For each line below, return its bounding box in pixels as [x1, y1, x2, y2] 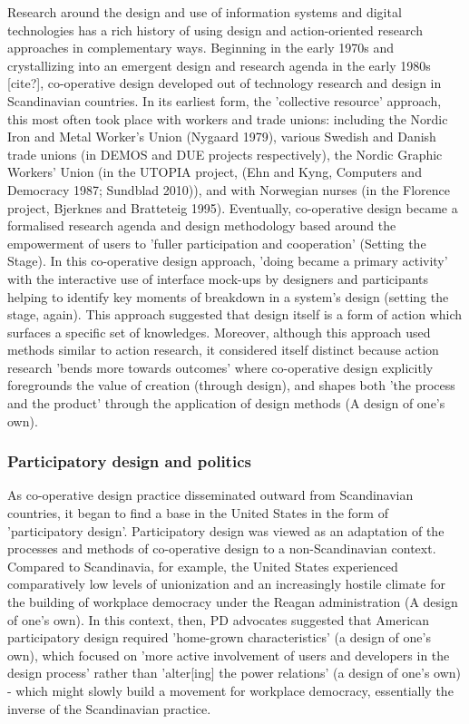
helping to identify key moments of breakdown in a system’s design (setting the [7, 287, 449, 306]
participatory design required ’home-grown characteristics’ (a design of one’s [7, 628, 431, 647]
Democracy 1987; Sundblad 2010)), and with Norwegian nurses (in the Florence [7, 180, 450, 199]
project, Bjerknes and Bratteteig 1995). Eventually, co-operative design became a [7, 198, 458, 217]
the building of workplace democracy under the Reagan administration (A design [7, 592, 458, 611]
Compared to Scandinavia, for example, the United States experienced [7, 556, 398, 575]
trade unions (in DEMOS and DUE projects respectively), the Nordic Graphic [7, 144, 443, 163]
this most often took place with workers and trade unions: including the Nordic [7, 109, 448, 128]
